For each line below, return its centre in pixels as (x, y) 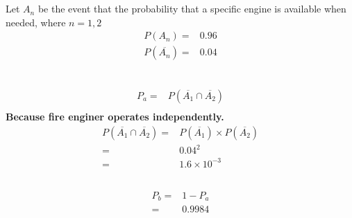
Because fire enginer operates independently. (115, 116)
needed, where (36, 22)
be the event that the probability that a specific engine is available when (192, 9)
